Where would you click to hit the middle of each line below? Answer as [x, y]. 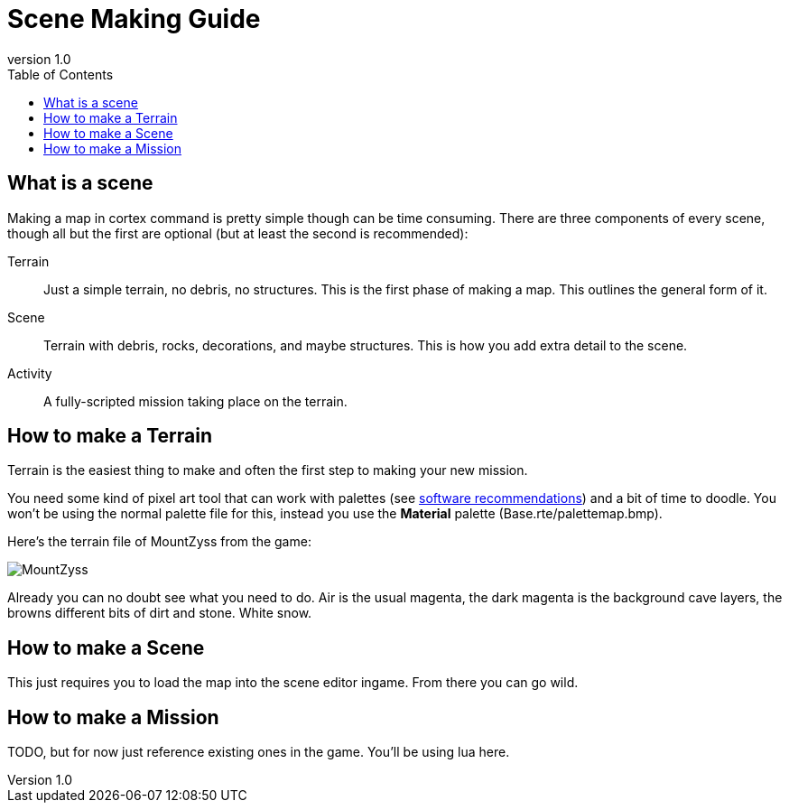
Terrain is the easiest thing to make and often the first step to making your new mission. [268, 470]
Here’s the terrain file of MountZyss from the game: [159, 542]
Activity [30, 373]
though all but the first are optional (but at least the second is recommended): [238, 233]
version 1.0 [39, 59]
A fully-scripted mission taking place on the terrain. [195, 401]
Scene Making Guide [134, 19]
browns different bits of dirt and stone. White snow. [160, 613]
